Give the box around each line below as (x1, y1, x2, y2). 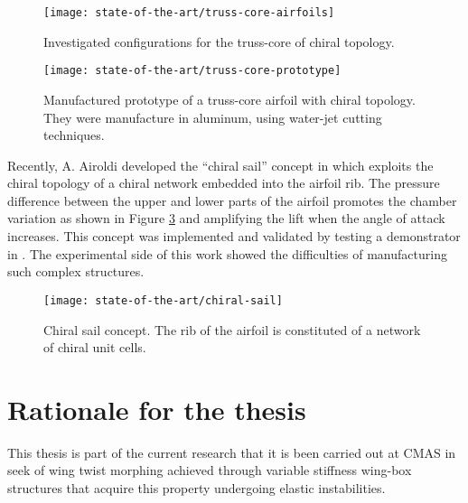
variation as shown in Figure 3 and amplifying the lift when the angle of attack (7, 209, 445, 228)
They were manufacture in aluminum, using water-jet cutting (43, 107, 382, 126)
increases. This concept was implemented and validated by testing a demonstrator (7, 227, 461, 246)
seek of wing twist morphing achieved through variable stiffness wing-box (7, 461, 412, 480)
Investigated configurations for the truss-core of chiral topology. (43, 32, 395, 51)
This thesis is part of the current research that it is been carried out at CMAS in (7, 442, 456, 461)
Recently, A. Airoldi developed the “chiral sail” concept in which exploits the (7, 155, 434, 174)
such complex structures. (7, 262, 145, 281)
